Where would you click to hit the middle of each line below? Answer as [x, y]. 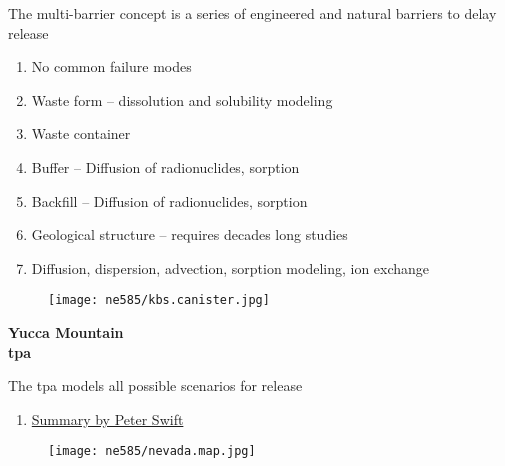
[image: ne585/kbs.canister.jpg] [159, 300]
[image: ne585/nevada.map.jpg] [152, 451]
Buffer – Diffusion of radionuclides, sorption [165, 166]
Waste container [81, 133]
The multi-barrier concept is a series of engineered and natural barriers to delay [252, 13]
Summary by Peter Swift [107, 418]
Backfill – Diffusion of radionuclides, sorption [169, 200]
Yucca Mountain [66, 332]
